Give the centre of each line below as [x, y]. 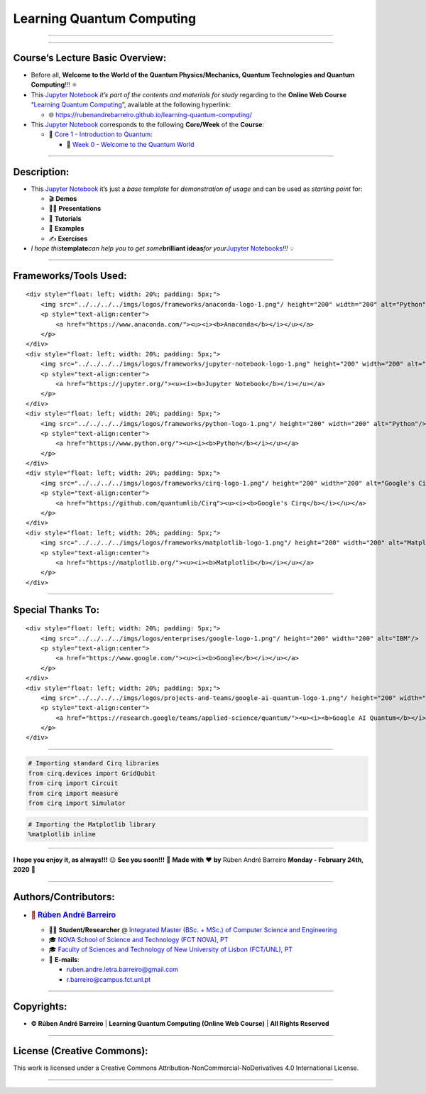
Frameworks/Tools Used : [70, 276]
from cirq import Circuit [73, 783]
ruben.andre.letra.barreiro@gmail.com [122, 970]
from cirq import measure [73, 793]
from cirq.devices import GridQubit [92, 773]
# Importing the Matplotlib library [92, 824]
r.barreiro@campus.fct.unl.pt [109, 979]
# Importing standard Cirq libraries [94, 764]
